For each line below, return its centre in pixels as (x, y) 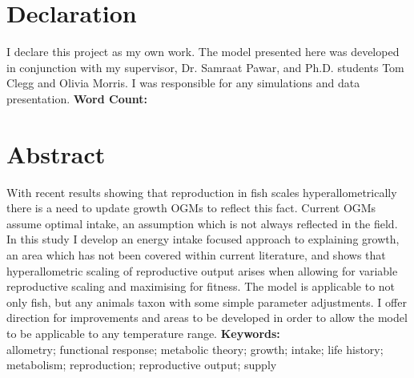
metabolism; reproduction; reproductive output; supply (142, 365)
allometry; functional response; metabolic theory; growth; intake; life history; (195, 349)
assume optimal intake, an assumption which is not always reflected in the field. (202, 223)
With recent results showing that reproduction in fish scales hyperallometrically (202, 192)
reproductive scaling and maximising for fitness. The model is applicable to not (201, 286)
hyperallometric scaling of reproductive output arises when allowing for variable (202, 270)
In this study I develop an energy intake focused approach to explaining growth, (203, 239)
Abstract (56, 153)
